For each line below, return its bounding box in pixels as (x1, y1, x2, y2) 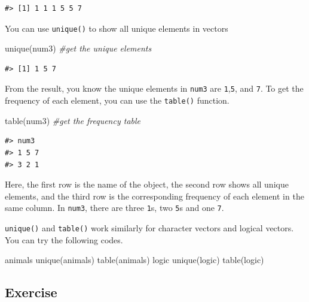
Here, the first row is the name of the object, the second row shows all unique (5, 178, 289, 191)
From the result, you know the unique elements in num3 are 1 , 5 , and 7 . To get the (5, 82, 304, 95)
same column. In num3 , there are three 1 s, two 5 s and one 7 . (5, 201, 224, 214)
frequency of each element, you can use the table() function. (5, 94, 230, 107)
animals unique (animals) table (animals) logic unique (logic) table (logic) (5, 253, 264, 266)
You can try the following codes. (5, 233, 123, 246)
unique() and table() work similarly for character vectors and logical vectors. (5, 221, 294, 234)
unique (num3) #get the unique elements (5, 42, 152, 55)
